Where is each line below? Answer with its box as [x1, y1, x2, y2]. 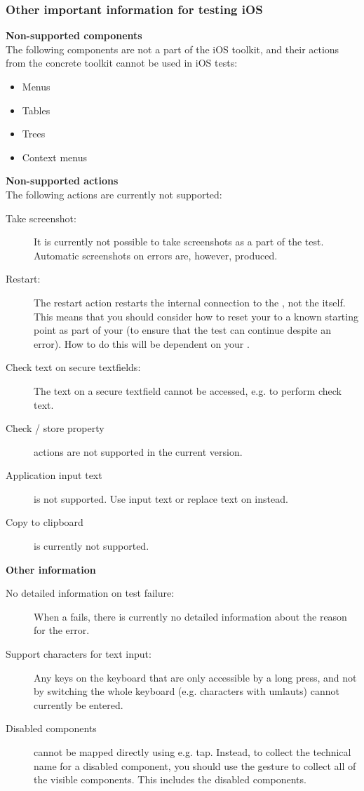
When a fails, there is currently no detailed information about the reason [34, 609, 347, 623]
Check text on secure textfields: [6, 360, 141, 374]
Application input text [6, 468, 102, 482]
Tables [22, 102, 50, 117]
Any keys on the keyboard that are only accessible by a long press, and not [34, 670, 357, 684]
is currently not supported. [34, 539, 149, 553]
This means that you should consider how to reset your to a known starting [34, 309, 358, 323]
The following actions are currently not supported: [6, 187, 222, 201]
